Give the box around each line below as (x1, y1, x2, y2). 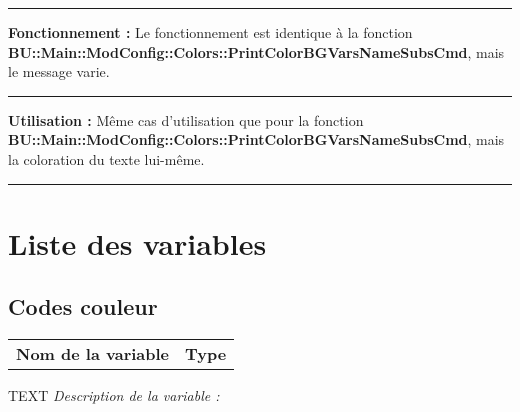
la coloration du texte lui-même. (8, 148, 205, 169)
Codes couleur (8, 291, 158, 322)
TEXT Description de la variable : (8, 385, 220, 406)
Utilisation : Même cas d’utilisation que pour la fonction (8, 109, 364, 130)
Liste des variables (8, 222, 267, 263)
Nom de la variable (16, 342, 170, 366)
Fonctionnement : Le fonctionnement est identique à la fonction (8, 22, 413, 42)
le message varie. (8, 61, 110, 82)
